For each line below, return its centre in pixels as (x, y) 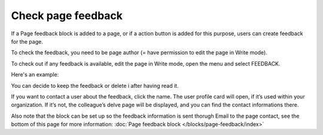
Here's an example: (35, 75)
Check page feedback (67, 16)
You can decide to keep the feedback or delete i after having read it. (95, 85)
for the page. (27, 41)
